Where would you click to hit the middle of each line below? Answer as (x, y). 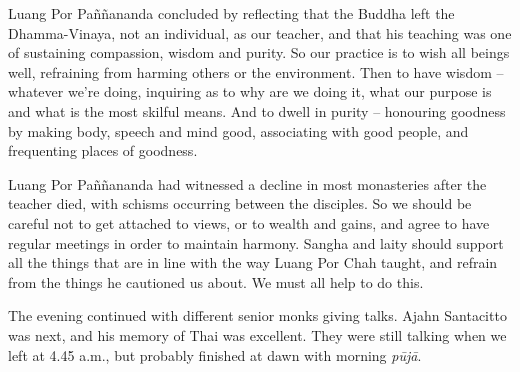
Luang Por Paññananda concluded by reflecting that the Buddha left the (231, 13)
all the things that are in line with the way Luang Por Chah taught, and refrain (253, 262)
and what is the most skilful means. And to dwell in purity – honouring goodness (257, 110)
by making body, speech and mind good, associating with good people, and (238, 130)
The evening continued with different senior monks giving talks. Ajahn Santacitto (257, 315)
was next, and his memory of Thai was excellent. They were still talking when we (257, 334)
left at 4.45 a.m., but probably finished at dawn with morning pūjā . (215, 354)
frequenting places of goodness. (103, 150)
